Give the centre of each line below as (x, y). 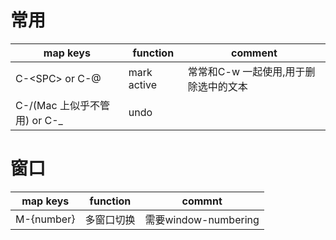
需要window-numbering (202, 219)
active (142, 84)
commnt (202, 201)
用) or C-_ (39, 120)
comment (254, 53)
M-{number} (45, 219)
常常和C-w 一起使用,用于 (246, 71)
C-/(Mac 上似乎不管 (62, 105)
